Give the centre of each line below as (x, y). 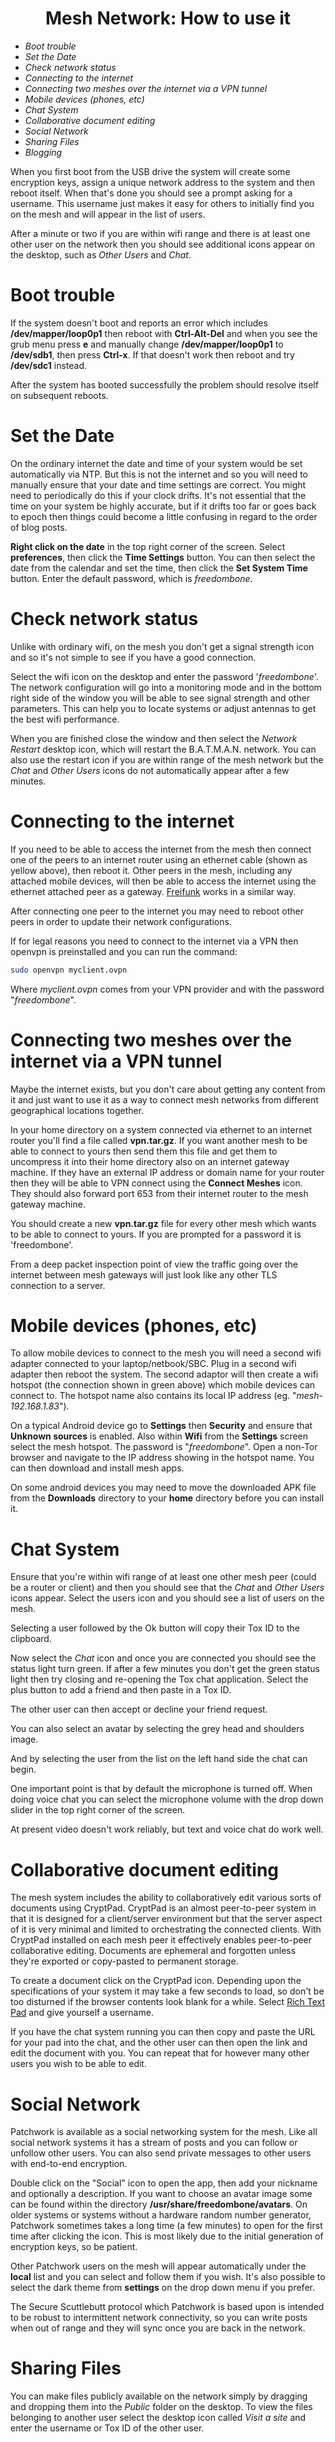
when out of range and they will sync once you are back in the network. (158, 2328)
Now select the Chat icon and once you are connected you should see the (163, 1658)
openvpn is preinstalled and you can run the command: (124, 951)
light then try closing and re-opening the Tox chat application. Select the (159, 1679)
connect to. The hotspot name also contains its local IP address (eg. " (153, 1396)
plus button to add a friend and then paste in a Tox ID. (121, 1690)
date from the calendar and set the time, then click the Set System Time (159, 568)
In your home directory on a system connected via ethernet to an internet (161, 1129)
